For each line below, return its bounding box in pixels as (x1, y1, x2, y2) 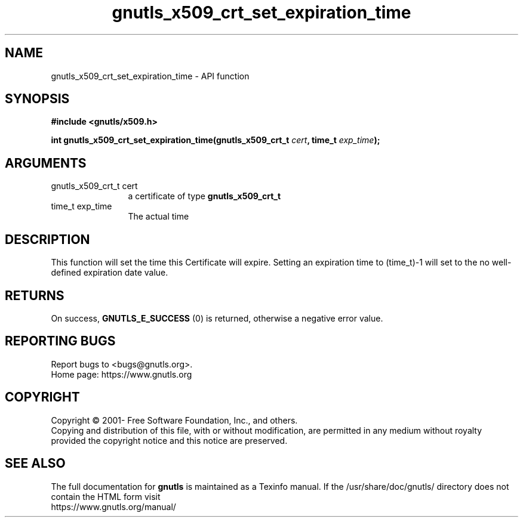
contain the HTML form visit (51, 491, 161, 502)
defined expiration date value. (51, 267, 168, 278)
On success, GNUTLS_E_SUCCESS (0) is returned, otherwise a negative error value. (51, 313, 383, 323)
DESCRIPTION (5, 231, 90, 247)
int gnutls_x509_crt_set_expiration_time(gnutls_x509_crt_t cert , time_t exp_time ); (51, 135, 380, 146)
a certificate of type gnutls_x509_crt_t (128, 191, 281, 202)
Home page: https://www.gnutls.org (51, 369, 192, 379)
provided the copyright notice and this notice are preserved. (51, 435, 288, 446)
